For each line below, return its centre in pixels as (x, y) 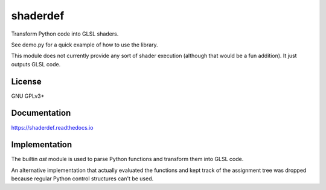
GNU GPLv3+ (28, 96)
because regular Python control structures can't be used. (82, 179)
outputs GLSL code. (36, 64)
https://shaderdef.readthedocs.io (52, 127)
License (26, 81)
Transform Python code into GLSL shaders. (65, 34)
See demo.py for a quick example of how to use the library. (85, 45)
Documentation (41, 113)
